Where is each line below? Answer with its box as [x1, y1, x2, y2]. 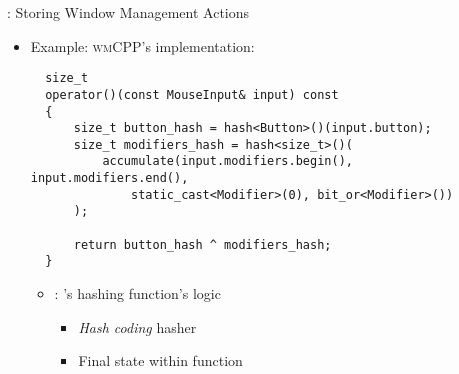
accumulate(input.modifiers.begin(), [102, 154, 353, 169]
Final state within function [78, 350, 243, 371]
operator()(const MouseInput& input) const [45, 87, 339, 102]
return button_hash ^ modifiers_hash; [73, 237, 332, 252]
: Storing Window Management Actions [7, 2, 250, 22]
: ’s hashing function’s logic [54, 283, 221, 304]
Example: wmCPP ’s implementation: [30, 35, 255, 56]
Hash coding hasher [78, 316, 197, 337]
